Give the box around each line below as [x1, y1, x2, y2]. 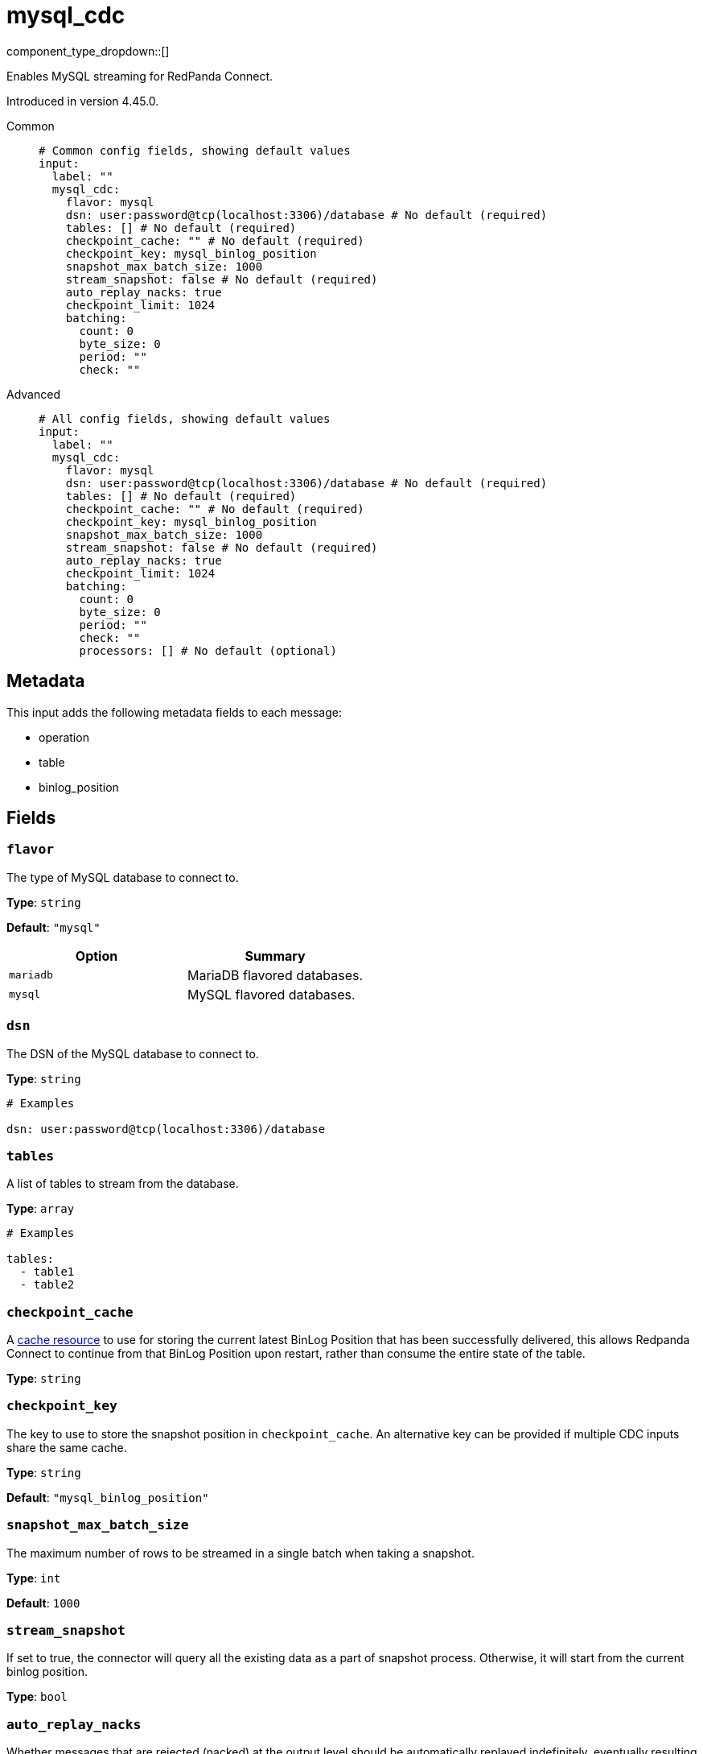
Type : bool [6, 1690, 68, 1704]
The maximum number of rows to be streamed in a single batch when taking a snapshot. [6, 1545, 475, 1560]
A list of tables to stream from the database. [6, 1177, 239, 1191]
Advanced [6, 387, 60, 401]
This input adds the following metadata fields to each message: [6, 705, 342, 719]
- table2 [19, 1278, 75, 1292]
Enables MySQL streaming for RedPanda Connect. [6, 68, 273, 83]
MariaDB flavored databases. [187, 966, 364, 983]
